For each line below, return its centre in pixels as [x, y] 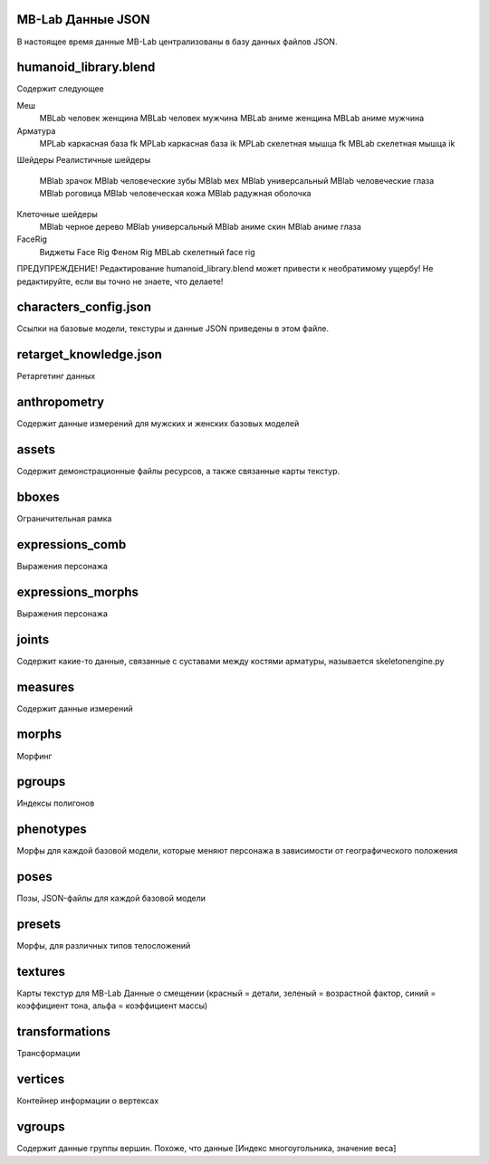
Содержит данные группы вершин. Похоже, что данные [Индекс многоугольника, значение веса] [206, 1149]
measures [46, 687]
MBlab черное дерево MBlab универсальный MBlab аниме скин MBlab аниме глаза [201, 226]
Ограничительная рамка [64, 519]
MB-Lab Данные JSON [83, 19]
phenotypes [52, 830]
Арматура [36, 130]
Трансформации [48, 1054]
